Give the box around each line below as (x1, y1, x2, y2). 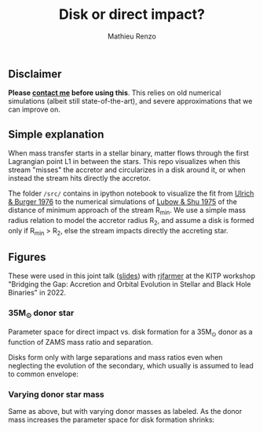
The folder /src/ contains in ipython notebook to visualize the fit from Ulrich (8, 189, 254, 198)
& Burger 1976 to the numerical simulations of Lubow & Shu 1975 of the (8, 197, 238, 207)
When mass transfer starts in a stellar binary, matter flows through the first (8, 148, 250, 158)
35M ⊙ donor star (8, 308, 75, 320)
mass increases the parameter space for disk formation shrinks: (8, 415, 215, 425)
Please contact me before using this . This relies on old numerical (8, 88, 221, 97)
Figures (8, 250, 46, 264)
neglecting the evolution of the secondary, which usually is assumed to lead (8, 361, 254, 370)
